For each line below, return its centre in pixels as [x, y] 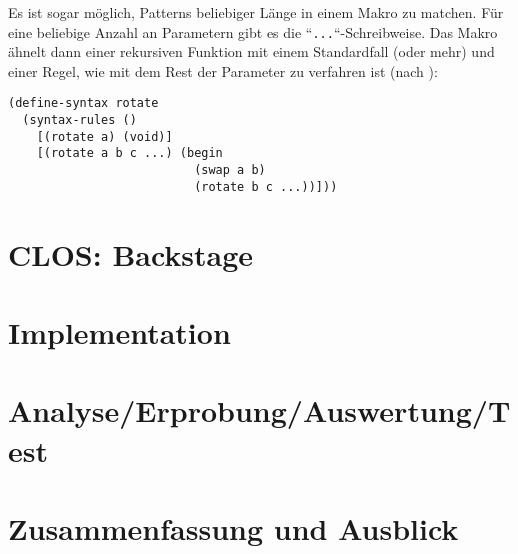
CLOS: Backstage [131, 253]
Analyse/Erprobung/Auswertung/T [259, 410]
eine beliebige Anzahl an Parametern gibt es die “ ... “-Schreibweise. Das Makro [253, 31]
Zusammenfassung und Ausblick [233, 527]
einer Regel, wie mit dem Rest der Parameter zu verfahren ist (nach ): [223, 70]
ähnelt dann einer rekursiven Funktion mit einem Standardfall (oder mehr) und [251, 51]
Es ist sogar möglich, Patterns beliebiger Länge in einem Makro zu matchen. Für [256, 12]
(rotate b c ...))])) [266, 186]
